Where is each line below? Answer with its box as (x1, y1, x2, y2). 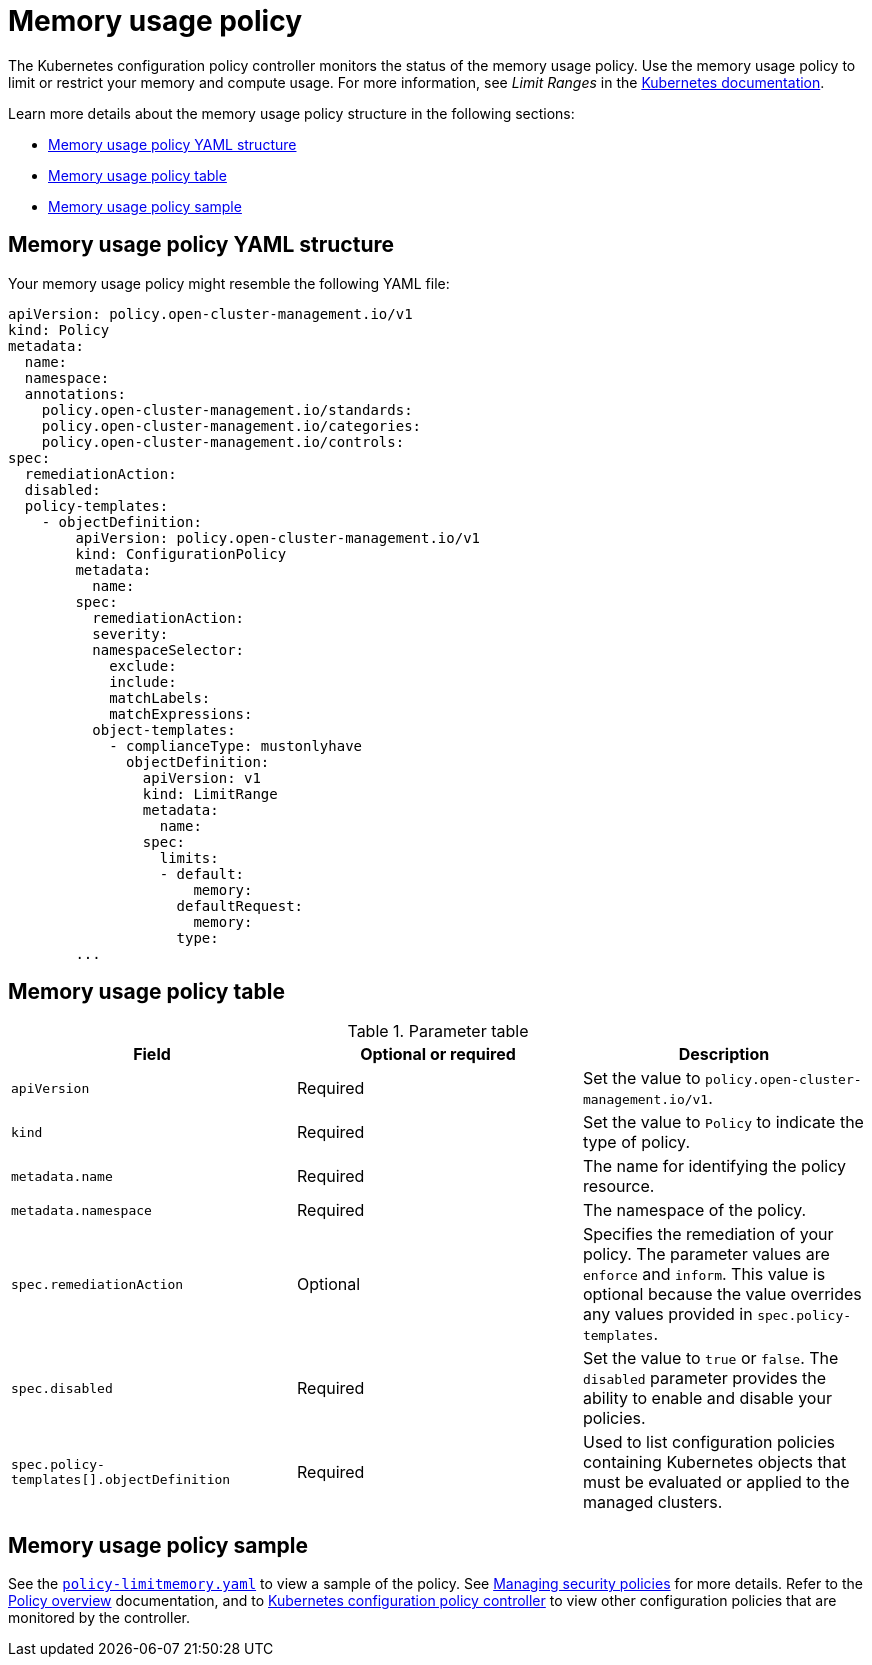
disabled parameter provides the (582, 1368, 827, 1389)
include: (109, 673, 177, 690)
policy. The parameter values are (582, 1244, 830, 1265)
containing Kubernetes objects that (582, 1452, 847, 1473)
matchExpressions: (109, 705, 253, 722)
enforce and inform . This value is (582, 1264, 826, 1285)
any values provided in (582, 1304, 753, 1325)
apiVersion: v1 (142, 769, 261, 786)
